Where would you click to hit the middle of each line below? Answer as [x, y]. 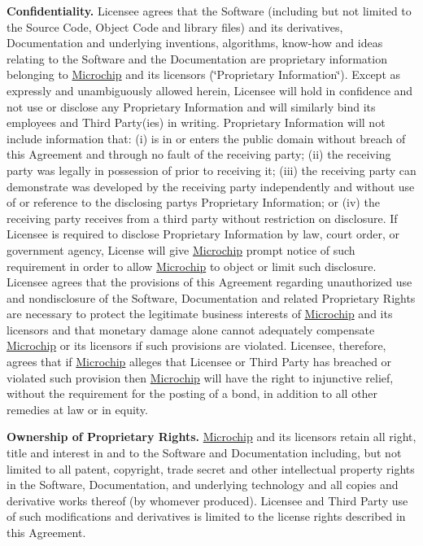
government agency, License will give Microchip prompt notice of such [181, 249]
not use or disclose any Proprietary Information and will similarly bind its [191, 106]
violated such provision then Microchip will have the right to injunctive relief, [200, 377]
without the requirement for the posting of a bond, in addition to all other [192, 393]
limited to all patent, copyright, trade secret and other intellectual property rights [211, 468]
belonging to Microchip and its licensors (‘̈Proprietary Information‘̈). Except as [204, 74]
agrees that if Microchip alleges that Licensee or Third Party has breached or [199, 362]
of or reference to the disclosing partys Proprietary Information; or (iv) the [193, 202]
